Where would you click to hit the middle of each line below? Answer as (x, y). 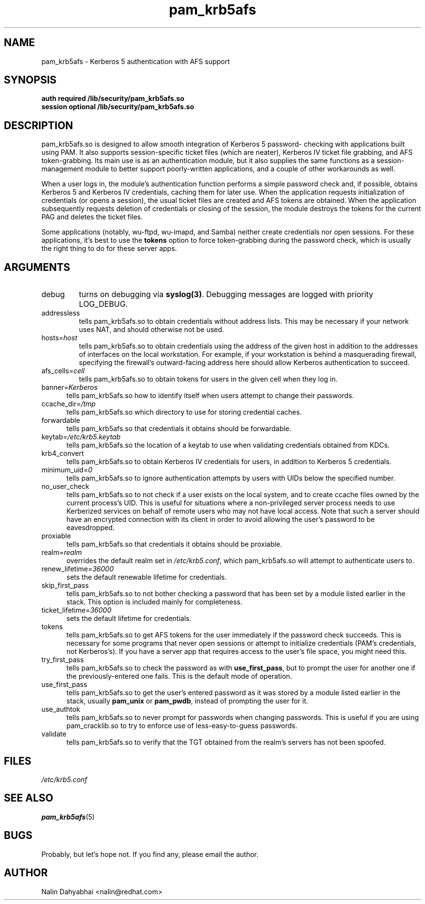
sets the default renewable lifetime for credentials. (147, 577)
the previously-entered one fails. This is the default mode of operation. (179, 676)
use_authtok (61, 709)
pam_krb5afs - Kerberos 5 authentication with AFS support (136, 61)
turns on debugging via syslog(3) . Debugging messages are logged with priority (226, 294)
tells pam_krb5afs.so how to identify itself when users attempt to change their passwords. (210, 396)
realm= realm (62, 552)
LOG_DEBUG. (103, 304)
